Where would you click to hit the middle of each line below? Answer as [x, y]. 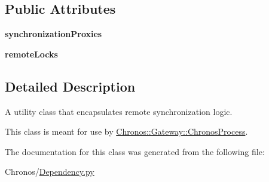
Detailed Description [70, 86]
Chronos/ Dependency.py [50, 172]
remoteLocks [31, 54]
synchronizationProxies [54, 34]
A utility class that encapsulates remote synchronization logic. [119, 111]
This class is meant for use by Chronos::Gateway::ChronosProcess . [126, 131]
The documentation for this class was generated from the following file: [135, 151]
